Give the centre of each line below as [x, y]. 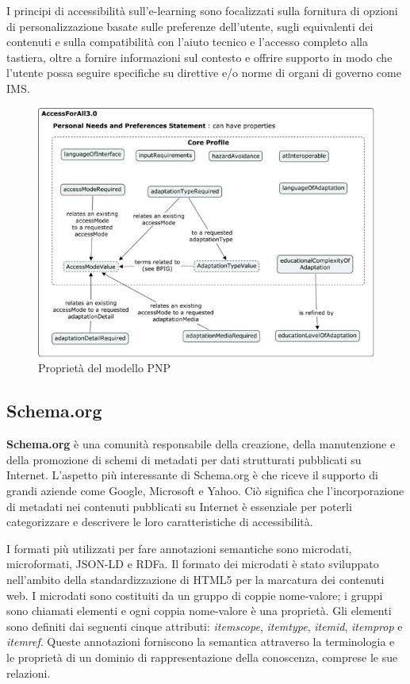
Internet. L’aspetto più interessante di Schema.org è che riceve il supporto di [192, 475]
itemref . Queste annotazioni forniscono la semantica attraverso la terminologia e [201, 642]
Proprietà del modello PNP [105, 368]
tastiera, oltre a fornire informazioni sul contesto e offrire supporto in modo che [199, 57]
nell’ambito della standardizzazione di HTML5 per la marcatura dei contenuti [195, 579]
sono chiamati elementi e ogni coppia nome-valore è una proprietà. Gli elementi [199, 611]
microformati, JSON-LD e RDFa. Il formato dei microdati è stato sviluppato [193, 564]
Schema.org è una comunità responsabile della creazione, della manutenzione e [201, 444]
